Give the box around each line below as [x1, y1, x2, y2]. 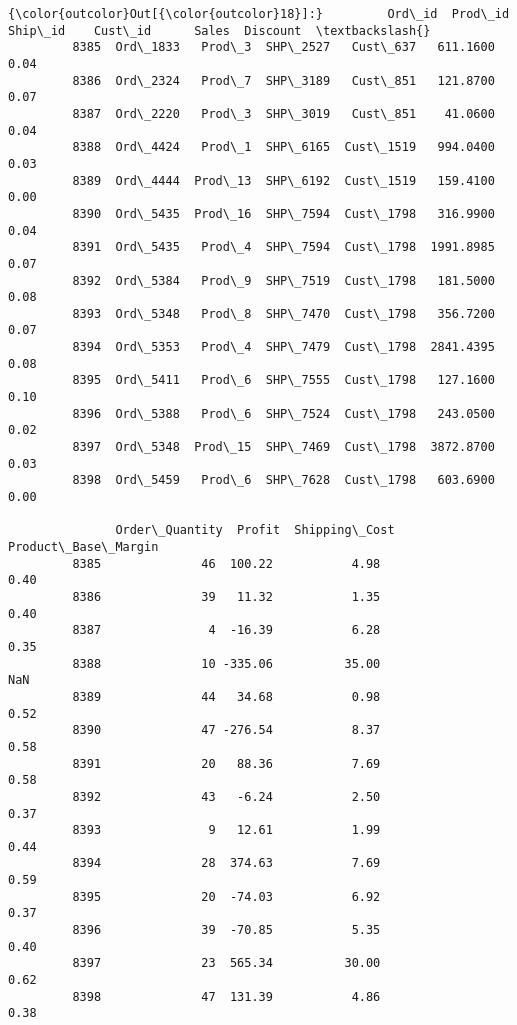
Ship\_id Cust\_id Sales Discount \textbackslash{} [8, 23, 431, 38]
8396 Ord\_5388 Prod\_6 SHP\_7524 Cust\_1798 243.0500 [72, 406, 495, 421]
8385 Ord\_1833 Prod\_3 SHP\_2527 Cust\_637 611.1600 [72, 40, 495, 55]
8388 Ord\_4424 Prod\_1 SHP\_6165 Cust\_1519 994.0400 [72, 140, 495, 155]
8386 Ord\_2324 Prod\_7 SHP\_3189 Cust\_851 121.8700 [72, 73, 495, 88]
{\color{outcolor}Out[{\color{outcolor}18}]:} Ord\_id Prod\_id [8, 7, 510, 21]
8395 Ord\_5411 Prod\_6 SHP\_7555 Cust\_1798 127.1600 [72, 373, 495, 388]
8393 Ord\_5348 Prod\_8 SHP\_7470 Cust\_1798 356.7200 [72, 306, 495, 321]
